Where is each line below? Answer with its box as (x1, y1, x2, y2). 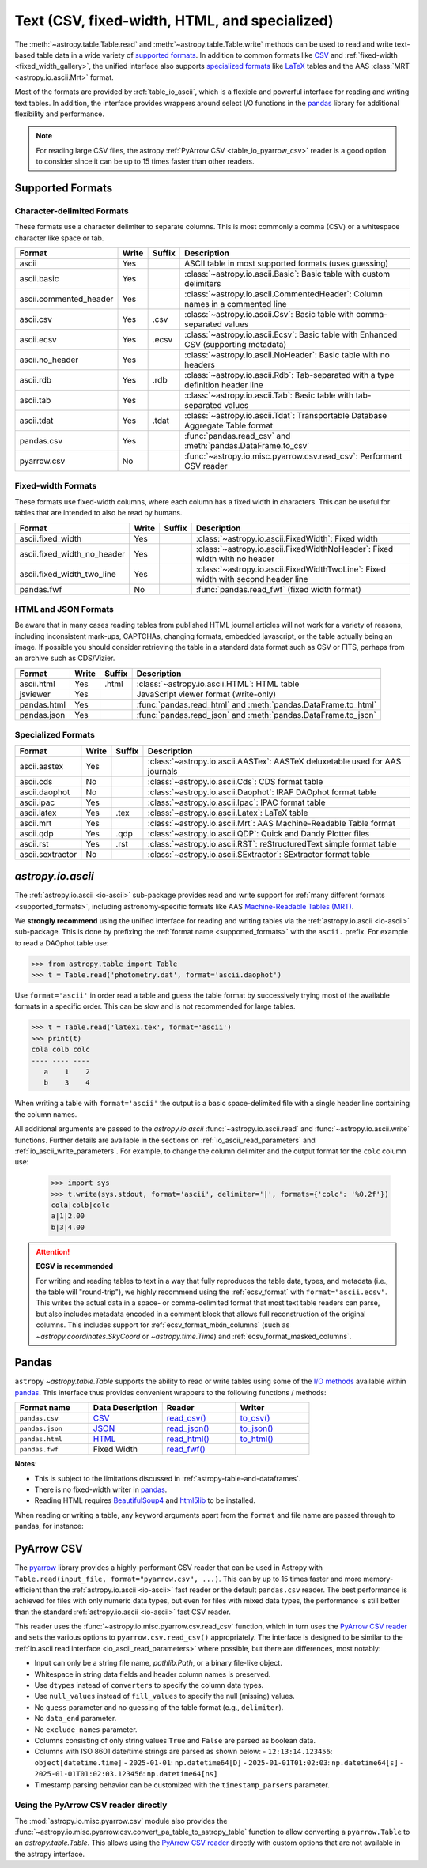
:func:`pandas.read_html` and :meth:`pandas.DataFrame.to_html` (136, 699, 377, 710)
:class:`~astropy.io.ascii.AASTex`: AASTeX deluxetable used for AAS (147, 756, 402, 767)
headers (184, 360, 215, 370)
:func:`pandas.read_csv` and (184, 431, 291, 441)
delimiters (184, 278, 221, 289)
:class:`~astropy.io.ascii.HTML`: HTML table (136, 678, 300, 689)
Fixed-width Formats (14, 481, 97, 492)
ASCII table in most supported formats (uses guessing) (184, 258, 389, 269)
